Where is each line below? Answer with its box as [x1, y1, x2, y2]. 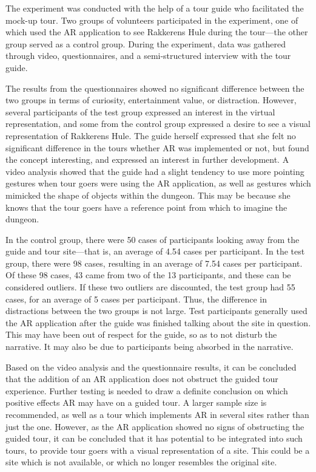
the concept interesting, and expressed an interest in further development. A [5, 153, 289, 166]
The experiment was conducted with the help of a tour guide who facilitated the [5, 2, 304, 14]
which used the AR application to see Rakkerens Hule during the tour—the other [5, 26, 308, 38]
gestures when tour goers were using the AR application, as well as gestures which [5, 177, 311, 190]
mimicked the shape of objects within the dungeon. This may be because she [5, 188, 291, 201]
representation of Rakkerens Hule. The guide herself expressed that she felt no [5, 129, 296, 142]
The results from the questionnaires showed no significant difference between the [5, 81, 304, 94]
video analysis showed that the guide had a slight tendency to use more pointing [5, 165, 304, 177]
